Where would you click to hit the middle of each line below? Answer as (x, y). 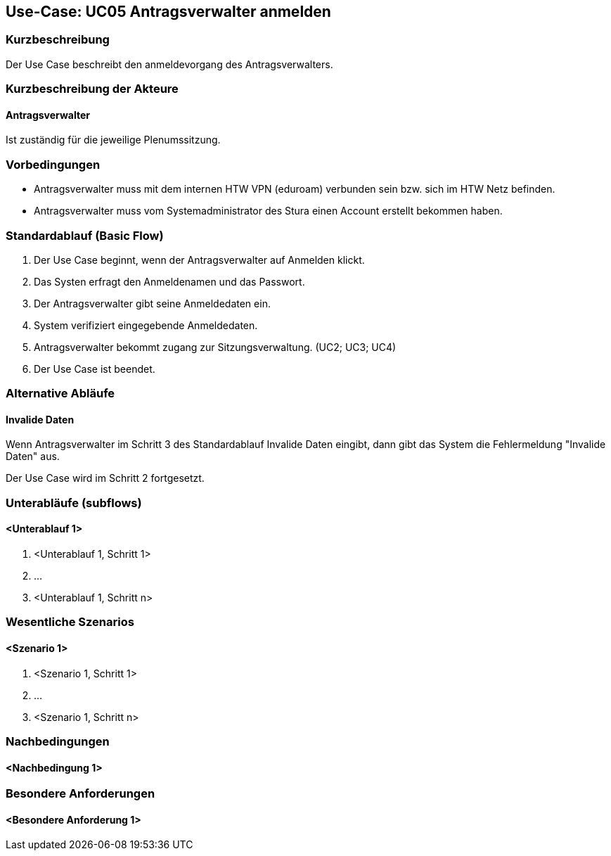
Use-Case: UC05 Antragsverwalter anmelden (168, 12)
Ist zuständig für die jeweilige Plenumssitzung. (113, 140)
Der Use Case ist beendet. (95, 369)
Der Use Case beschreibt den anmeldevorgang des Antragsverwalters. (169, 64)
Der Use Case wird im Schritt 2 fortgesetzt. (105, 478)
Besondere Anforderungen (81, 794)
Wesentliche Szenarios (70, 622)
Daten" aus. (33, 456)
